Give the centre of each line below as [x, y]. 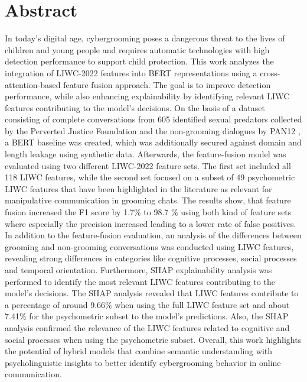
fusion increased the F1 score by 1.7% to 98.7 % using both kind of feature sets [148, 212]
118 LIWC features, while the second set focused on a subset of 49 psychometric [150, 177]
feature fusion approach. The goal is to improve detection [167, 84]
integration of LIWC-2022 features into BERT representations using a [131, 72]
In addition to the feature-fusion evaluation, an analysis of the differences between [153, 235]
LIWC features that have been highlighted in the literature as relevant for [138, 188]
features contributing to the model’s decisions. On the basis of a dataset [135, 107]
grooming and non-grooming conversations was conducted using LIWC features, [149, 246]
